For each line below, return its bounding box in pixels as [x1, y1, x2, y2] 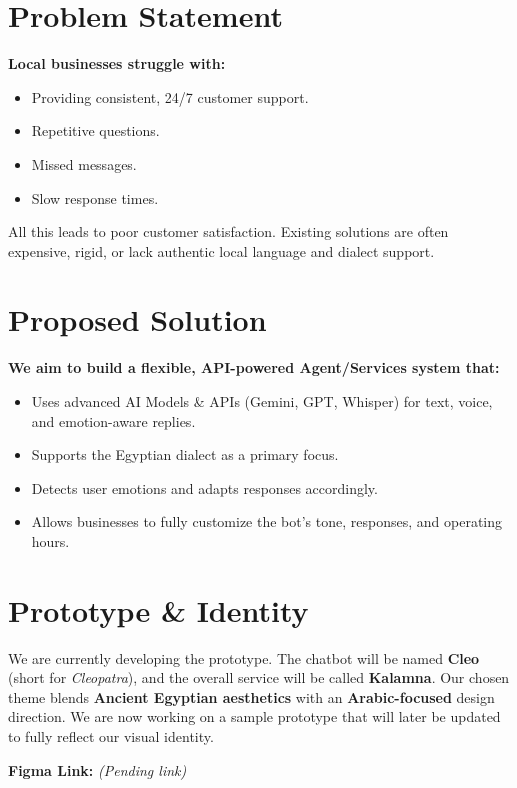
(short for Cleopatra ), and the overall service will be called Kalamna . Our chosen [8, 667, 510, 688]
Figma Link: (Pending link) [8, 759, 187, 780]
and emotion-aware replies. [31, 410, 196, 431]
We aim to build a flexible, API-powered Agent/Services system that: [8, 357, 500, 378]
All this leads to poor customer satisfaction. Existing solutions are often [8, 221, 449, 242]
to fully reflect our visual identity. [8, 726, 214, 747]
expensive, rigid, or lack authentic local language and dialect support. [8, 240, 435, 261]
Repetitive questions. [31, 120, 160, 141]
